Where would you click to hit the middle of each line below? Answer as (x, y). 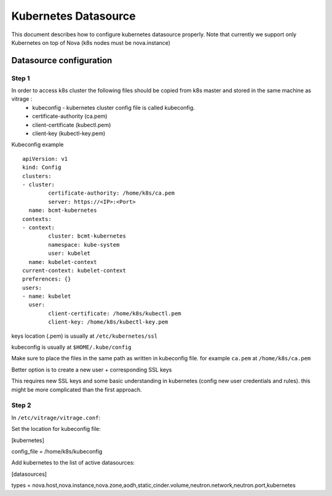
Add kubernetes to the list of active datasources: (73, 463)
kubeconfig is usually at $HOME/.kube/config (71, 347)
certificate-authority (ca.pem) (70, 116)
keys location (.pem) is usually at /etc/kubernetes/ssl (85, 336)
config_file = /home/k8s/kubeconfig (57, 451)
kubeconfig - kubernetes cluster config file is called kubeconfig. (113, 107)
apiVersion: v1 (45, 159)
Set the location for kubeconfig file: (56, 429)
